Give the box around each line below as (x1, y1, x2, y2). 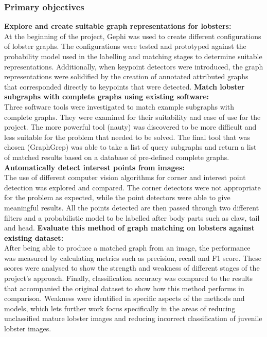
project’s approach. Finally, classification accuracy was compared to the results (4, 273, 253, 283)
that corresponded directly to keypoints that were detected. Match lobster (4, 81, 245, 92)
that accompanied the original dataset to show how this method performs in (4, 282, 244, 293)
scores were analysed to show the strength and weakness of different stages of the (4, 262, 260, 273)
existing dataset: (4, 232, 64, 243)
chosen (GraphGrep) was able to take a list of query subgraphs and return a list (4, 141, 257, 152)
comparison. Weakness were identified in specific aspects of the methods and (4, 293, 245, 304)
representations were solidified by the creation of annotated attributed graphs (4, 71, 248, 82)
